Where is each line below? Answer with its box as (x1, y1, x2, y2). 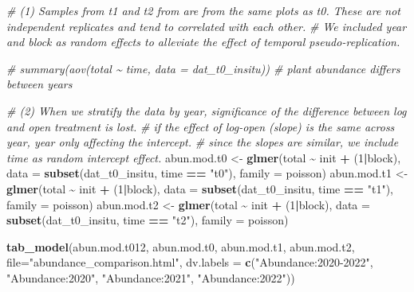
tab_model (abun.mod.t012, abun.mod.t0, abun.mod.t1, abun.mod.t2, (6, 238, 355, 255)
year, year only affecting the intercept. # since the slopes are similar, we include (6, 134, 399, 150)
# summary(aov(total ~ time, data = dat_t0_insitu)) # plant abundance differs (6, 60, 400, 76)
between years (6, 76, 73, 92)
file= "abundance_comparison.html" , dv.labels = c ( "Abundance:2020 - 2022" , (6, 254, 373, 271)
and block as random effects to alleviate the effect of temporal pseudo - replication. (6, 33, 400, 50)
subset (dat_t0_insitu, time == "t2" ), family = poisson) (6, 212, 289, 228)
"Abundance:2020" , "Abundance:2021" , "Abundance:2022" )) (6, 269, 295, 286)
